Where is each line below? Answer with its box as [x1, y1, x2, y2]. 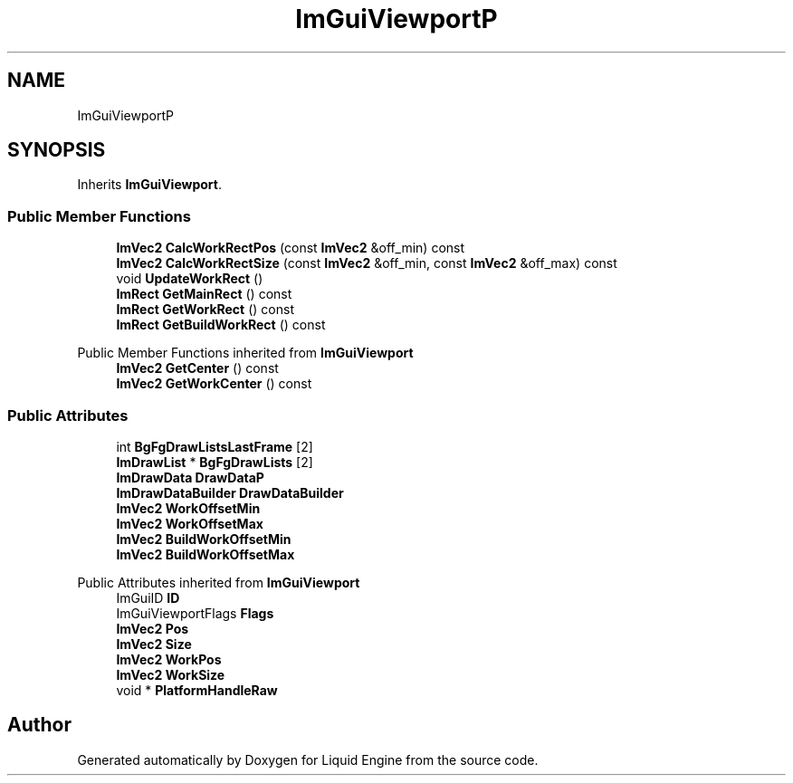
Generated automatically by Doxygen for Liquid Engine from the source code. [77, 751, 539, 768]
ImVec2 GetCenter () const [116, 360, 279, 377]
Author [7, 713, 72, 737]
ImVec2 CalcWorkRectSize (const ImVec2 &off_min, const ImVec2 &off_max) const [116, 255, 617, 272]
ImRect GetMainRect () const [116, 286, 292, 302]
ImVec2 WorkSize [116, 666, 225, 683]
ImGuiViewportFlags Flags [116, 605, 274, 621]
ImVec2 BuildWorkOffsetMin [116, 530, 291, 547]
